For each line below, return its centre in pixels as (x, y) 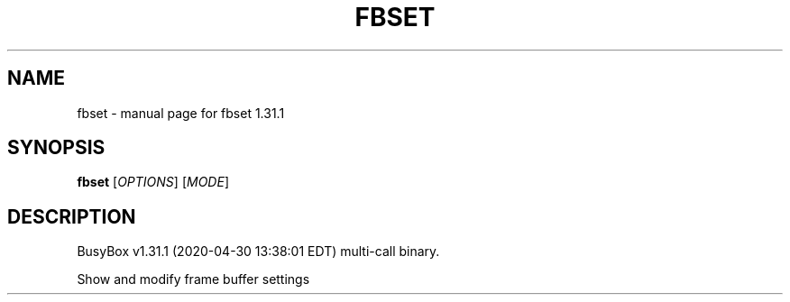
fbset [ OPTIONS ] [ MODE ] (153, 182)
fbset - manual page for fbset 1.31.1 (181, 113)
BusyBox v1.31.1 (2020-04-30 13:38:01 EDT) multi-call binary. (258, 252)
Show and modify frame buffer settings (193, 279)
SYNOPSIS (56, 148)
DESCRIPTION (72, 216)
